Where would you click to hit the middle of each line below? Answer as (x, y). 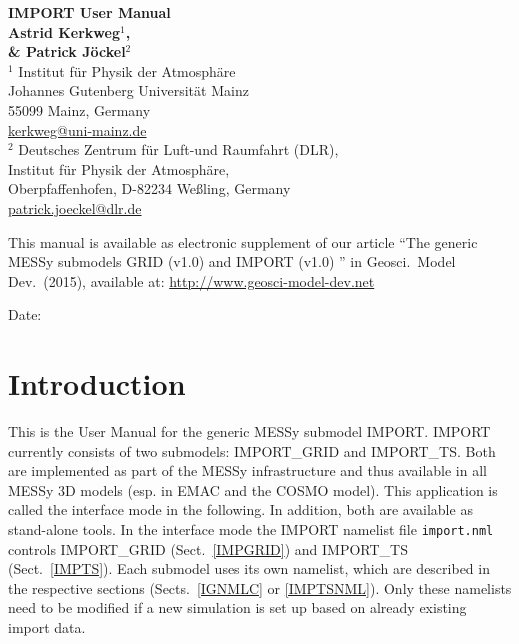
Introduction (97, 383)
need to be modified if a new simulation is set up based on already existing (237, 607)
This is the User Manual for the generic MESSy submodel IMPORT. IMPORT (249, 431)
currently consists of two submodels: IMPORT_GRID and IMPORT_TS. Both (252, 450)
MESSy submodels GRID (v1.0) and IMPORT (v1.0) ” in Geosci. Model (232, 261)
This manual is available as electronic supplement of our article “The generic (243, 241)
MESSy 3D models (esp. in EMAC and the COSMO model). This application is (253, 489)
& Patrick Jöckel (67, 51)
